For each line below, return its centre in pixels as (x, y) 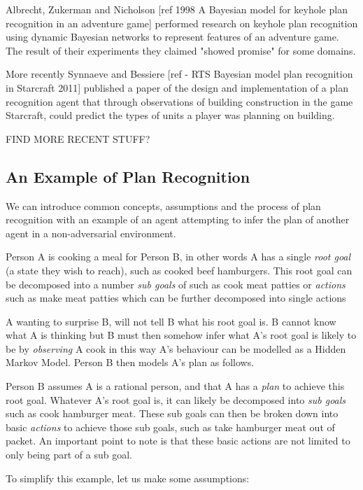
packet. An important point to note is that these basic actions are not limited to (178, 441)
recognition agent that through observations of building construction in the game (179, 101)
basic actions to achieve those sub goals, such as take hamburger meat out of (170, 427)
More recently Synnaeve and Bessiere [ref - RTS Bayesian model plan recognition (179, 74)
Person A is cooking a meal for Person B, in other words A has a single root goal (178, 257)
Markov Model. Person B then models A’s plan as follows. (130, 362)
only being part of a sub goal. (69, 455)
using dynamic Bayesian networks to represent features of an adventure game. (172, 37)
